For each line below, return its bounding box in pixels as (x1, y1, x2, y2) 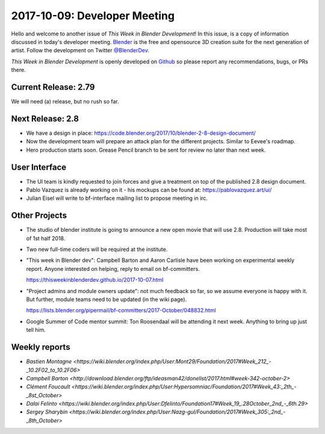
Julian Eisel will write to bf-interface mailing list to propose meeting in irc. (26, 194, 208, 202)
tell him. (26, 326, 46, 333)
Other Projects (11, 211, 67, 221)
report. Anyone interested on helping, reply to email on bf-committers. (26, 265, 200, 272)
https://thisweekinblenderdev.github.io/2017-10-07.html (26, 276, 164, 284)
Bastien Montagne (26, 358, 72, 365)
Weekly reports (11, 342, 70, 352)
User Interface (11, 162, 67, 172)
